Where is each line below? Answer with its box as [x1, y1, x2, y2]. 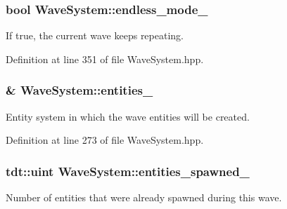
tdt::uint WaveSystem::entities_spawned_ [6, 162, 250, 180]
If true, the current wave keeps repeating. [6, 28, 184, 43]
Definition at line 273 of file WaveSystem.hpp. [6, 133, 204, 147]
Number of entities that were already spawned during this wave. [6, 190, 282, 205]
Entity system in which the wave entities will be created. [6, 109, 250, 123]
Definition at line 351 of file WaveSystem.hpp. [6, 51, 204, 66]
